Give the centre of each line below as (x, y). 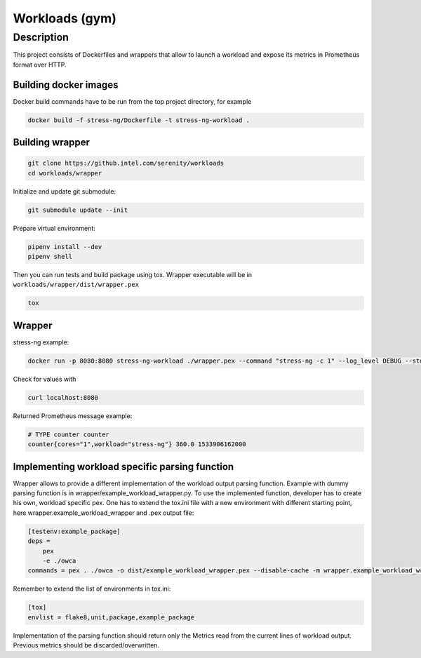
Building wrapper (52, 143)
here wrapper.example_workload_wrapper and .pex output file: (103, 513)
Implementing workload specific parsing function (123, 466)
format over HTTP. (40, 65)
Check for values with (45, 379)
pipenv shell (50, 256)
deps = (39, 541)
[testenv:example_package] (74, 531)
